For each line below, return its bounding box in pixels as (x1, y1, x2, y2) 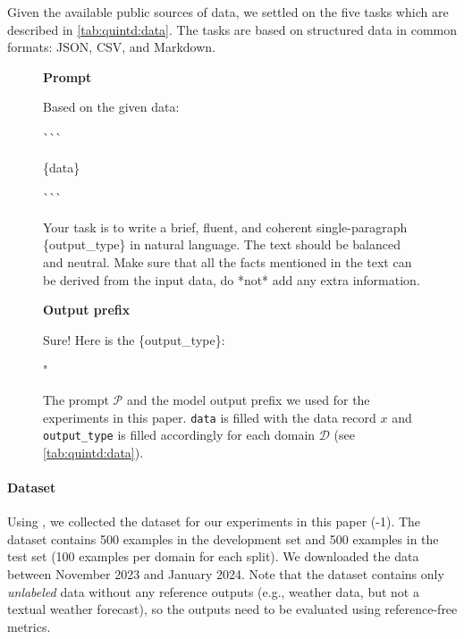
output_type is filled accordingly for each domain (43, 425, 316, 444)
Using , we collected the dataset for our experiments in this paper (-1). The (7, 512, 421, 531)
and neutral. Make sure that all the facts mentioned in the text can (43, 252, 412, 271)
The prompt (43, 390, 109, 408)
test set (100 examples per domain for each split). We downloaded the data (7, 547, 419, 566)
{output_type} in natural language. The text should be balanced (43, 235, 401, 254)
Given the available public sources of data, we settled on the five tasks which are (7, 3, 449, 21)
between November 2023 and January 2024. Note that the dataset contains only (7, 564, 444, 583)
